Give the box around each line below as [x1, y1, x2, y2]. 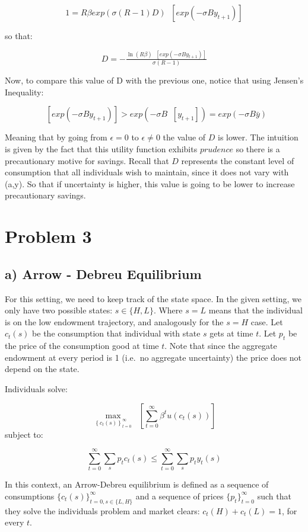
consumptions [5, 489, 55, 502]
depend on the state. [5, 363, 80, 375]
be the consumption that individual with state [32, 327, 201, 339]
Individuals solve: [5, 382, 68, 395]
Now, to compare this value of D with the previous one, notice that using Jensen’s [5, 74, 304, 86]
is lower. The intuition [218, 131, 299, 143]
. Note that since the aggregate [164, 339, 277, 352]
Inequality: [5, 85, 44, 98]
